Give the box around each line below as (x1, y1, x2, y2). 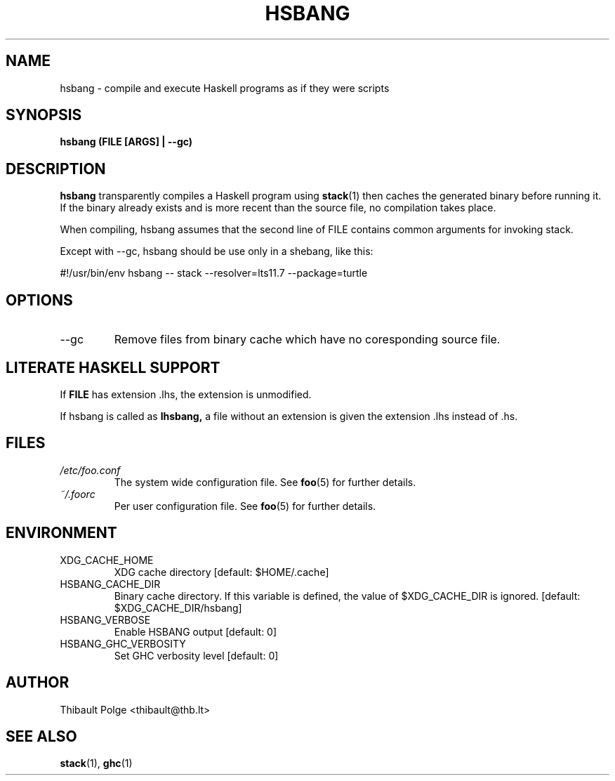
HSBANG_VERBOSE (60, 613, 151, 626)
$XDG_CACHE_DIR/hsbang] (114, 601, 242, 614)
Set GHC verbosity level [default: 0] (114, 649, 279, 662)
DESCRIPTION (6, 159, 106, 178)
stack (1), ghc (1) (60, 757, 133, 770)
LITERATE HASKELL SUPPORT (6, 358, 220, 376)
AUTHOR (6, 674, 70, 692)
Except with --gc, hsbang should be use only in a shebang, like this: (60, 245, 373, 258)
